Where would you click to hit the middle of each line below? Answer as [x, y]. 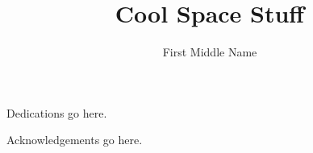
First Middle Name [210, 52]
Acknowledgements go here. [75, 140]
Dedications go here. [57, 112]
